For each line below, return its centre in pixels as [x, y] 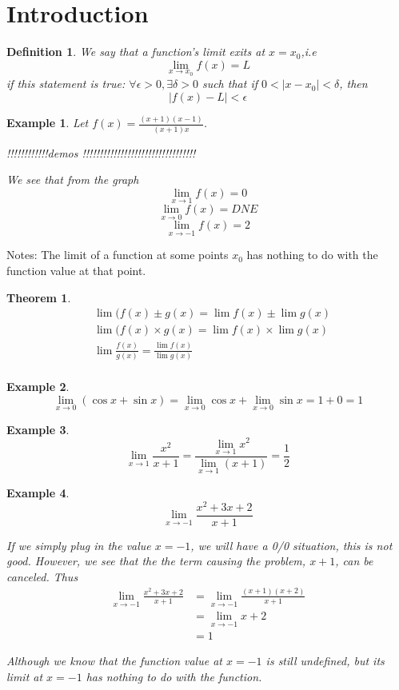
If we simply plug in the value [79, 545]
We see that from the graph [73, 179]
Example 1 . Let [48, 123]
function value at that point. [76, 270]
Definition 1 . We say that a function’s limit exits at [136, 52]
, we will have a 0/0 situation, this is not [291, 545]
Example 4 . [38, 493]
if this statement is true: [66, 84]
